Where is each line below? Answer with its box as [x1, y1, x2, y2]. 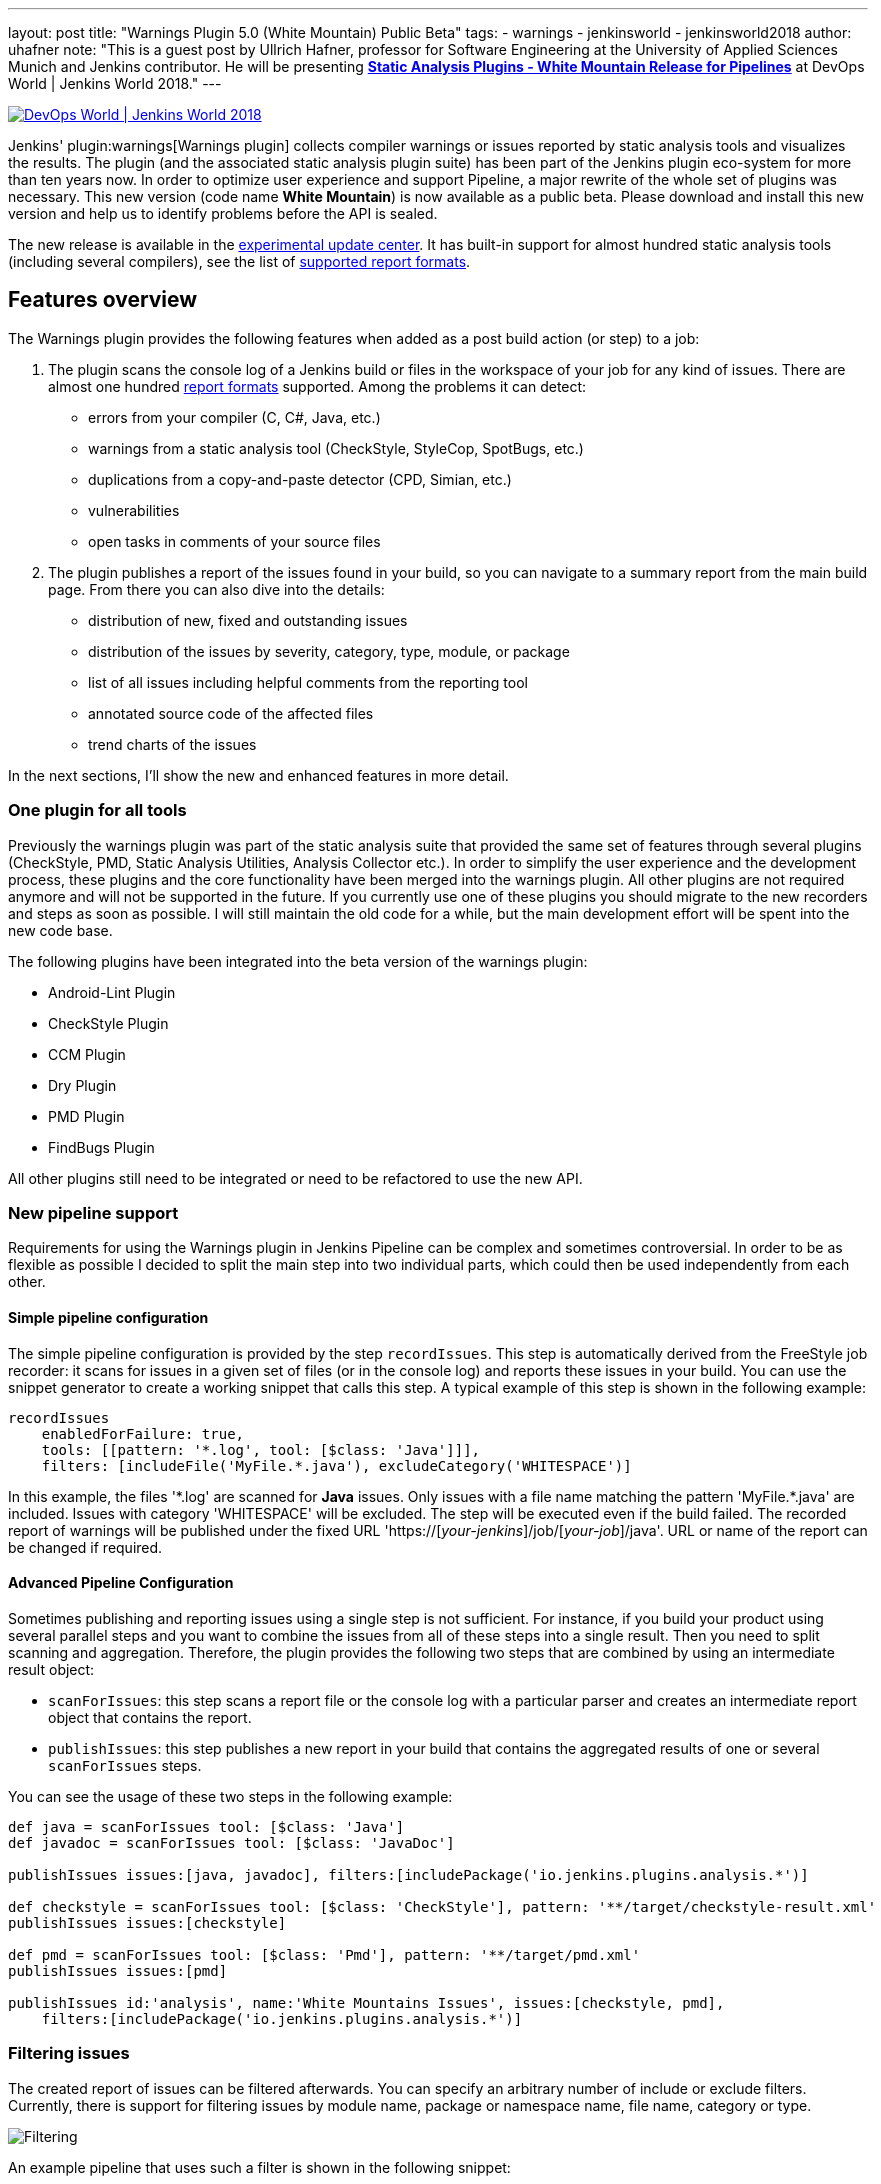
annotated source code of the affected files [88, 704, 374, 722]
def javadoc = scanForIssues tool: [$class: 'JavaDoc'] [8, 1834, 455, 1851]
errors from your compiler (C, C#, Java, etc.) [88, 408, 381, 426]
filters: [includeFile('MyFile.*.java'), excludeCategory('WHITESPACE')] [41, 1457, 632, 1474]
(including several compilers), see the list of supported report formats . [8, 253, 471, 270]
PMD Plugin [48, 1107, 125, 1125]
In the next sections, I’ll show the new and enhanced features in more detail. [8, 766, 509, 784]
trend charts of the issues [88, 735, 257, 753]
